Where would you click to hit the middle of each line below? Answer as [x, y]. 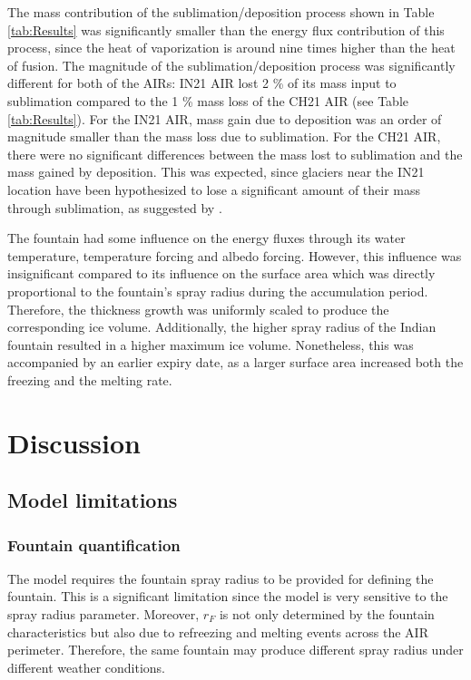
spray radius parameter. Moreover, [103, 614]
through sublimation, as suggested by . [115, 207]
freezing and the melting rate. [90, 379]
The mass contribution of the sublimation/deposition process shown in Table [221, 12]
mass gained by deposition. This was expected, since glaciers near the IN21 [216, 172]
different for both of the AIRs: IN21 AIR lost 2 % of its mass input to [202, 83]
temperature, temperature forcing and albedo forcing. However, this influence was [235, 255]
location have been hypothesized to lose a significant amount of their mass [214, 189]
